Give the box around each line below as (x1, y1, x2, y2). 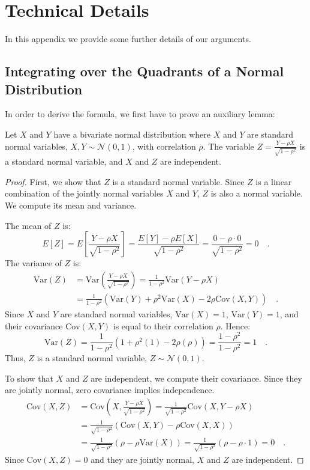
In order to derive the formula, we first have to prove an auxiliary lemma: (5, 108, 275, 120)
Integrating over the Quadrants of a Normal (5, 62, 284, 81)
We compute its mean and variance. (5, 198, 137, 211)
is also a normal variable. (210, 187, 303, 200)
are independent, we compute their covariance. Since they (91, 371, 302, 384)
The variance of (5, 257, 62, 269)
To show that (5, 371, 53, 384)
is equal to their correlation (113, 319, 213, 332)
